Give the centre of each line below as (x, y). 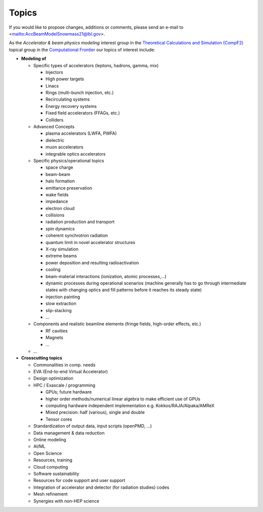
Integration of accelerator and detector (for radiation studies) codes (101, 487)
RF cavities (56, 331)
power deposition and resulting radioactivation (92, 263)
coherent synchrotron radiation (77, 235)
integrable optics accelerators (75, 154)
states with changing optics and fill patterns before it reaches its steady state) (124, 290)
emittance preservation (69, 188)
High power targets (65, 79)
